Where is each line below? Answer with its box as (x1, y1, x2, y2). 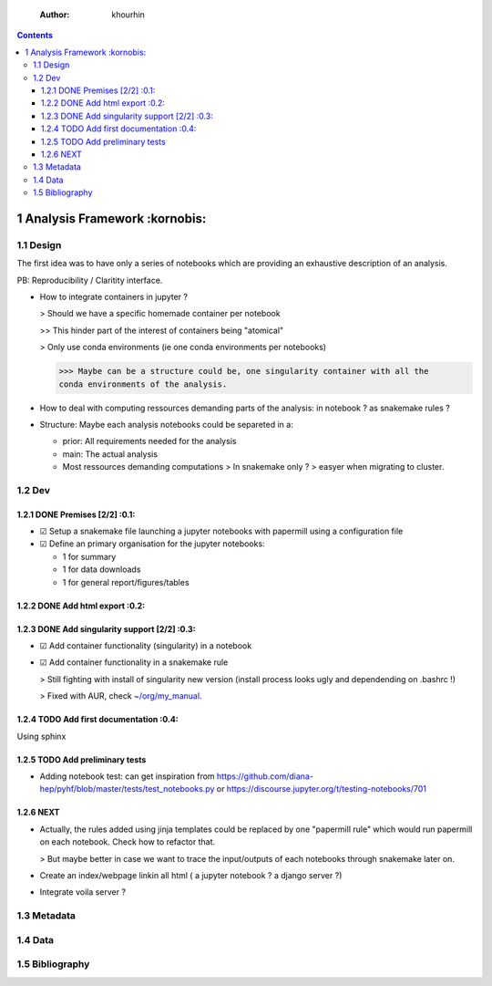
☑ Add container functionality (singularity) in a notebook (39, 640, 252, 651)
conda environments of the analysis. (58, 379, 228, 389)
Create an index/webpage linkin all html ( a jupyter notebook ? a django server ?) (39, 869, 343, 880)
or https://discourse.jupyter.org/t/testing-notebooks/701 (216, 784, 427, 794)
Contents (16, 30, 54, 41)
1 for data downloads (62, 564, 141, 575)
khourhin (111, 9, 146, 20)
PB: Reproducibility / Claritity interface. (16, 275, 163, 285)
